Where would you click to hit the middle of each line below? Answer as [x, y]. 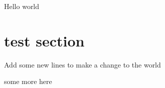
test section [44, 40]
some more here [28, 81]
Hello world [22, 6]
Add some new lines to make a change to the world [82, 64]
